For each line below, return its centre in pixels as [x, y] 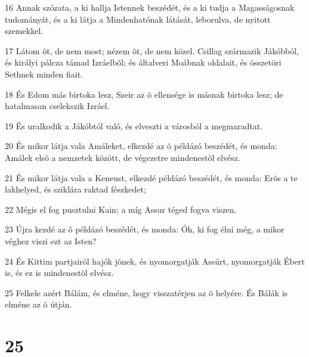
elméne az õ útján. [38, 304]
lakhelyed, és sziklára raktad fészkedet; [75, 189]
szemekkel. [24, 31]
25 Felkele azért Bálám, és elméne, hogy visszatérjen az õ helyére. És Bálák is [146, 292]
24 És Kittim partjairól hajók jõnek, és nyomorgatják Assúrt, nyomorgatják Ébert [155, 261]
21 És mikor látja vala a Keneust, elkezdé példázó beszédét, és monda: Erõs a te [151, 177]
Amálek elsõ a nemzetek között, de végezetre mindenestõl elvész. [123, 157]
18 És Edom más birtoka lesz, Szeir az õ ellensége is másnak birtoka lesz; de [144, 94]
